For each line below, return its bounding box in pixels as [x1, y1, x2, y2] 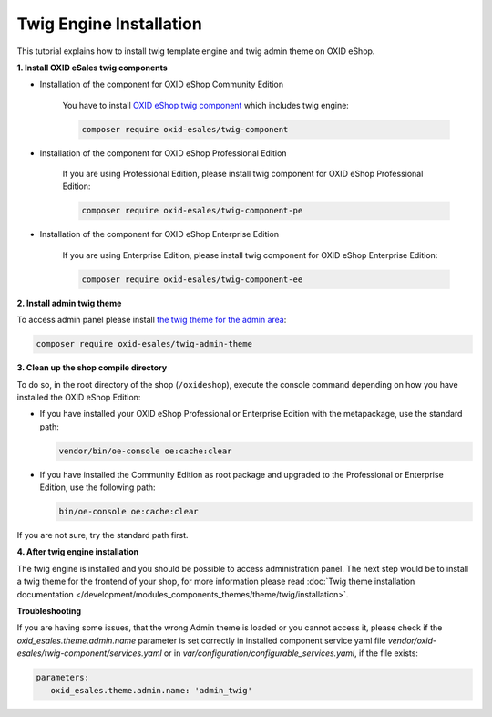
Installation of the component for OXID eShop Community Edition [39, 78, 284, 90]
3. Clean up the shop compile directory [16, 362, 168, 373]
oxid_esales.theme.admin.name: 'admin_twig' [50, 685, 252, 695]
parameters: [36, 672, 90, 683]
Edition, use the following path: [39, 482, 156, 493]
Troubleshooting [16, 606, 82, 616]
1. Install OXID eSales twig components [16, 62, 168, 73]
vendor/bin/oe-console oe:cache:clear [58, 445, 232, 456]
